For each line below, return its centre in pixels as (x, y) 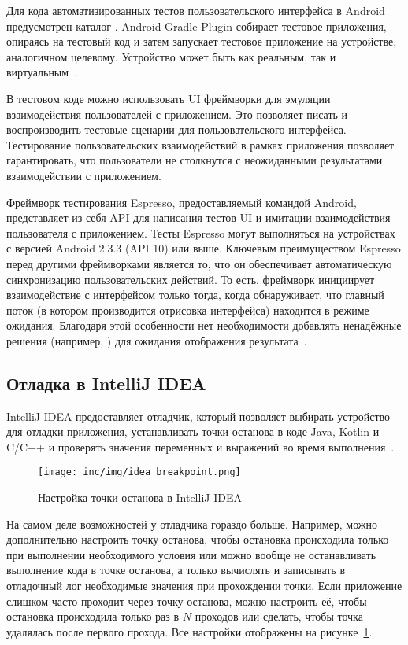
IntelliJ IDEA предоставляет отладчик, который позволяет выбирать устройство (198, 416)
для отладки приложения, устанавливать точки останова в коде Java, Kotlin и (193, 431)
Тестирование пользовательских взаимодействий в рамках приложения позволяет (200, 144)
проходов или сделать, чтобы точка (279, 616)
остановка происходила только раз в (93, 616)
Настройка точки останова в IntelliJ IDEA (140, 498)
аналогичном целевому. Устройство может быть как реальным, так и (171, 56)
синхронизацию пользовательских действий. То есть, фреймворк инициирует (191, 279)
